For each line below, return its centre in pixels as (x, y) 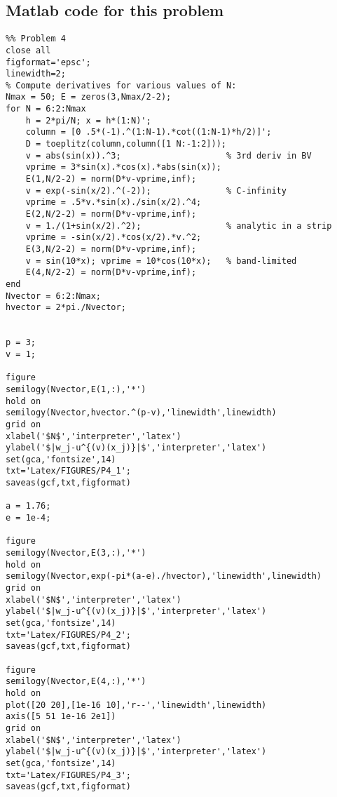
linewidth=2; (36, 74)
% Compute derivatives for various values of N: (121, 85)
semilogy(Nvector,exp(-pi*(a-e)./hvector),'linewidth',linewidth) (164, 576)
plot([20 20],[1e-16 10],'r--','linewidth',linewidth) (136, 705)
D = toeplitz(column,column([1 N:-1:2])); (126, 144)
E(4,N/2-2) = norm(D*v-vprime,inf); (111, 273)
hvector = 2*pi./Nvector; (66, 308)
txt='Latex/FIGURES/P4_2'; (68, 635)
